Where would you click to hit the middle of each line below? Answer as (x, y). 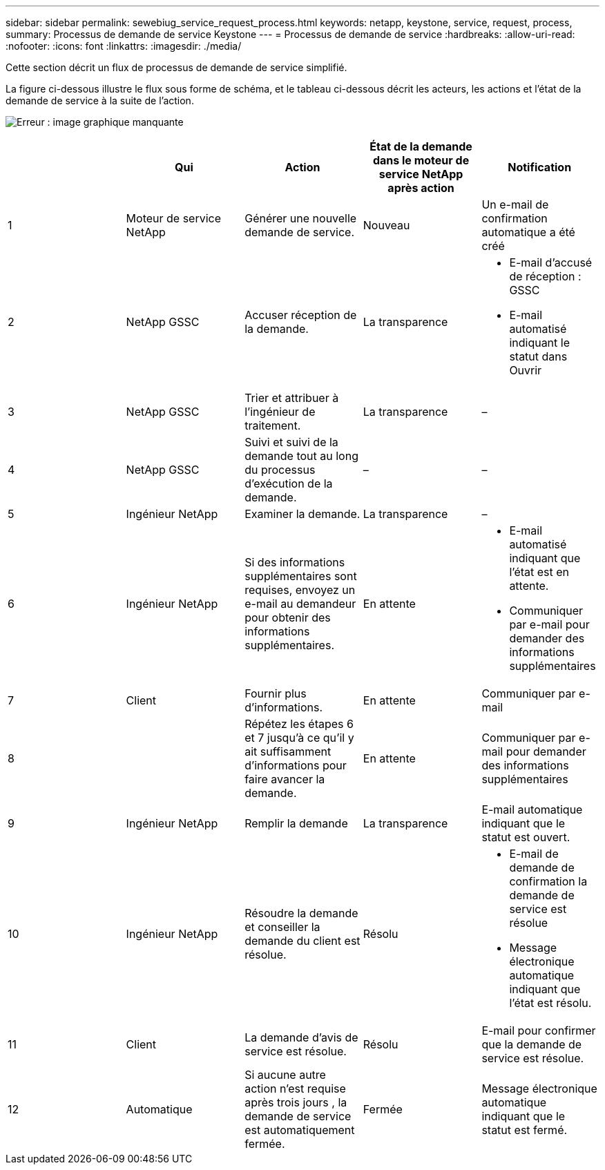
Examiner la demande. (302, 514)
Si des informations (295, 562)
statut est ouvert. (526, 837)
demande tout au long (301, 456)
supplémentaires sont (301, 576)
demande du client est (302, 941)
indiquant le (540, 343)
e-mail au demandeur (300, 604)
